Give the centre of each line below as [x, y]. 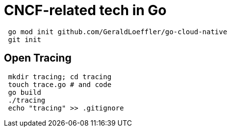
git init [25, 39]
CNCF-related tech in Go [85, 10]
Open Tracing [38, 58]
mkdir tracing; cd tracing [60, 76]
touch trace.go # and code [60, 84]
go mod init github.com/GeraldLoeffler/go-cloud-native [118, 32]
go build [25, 92]
